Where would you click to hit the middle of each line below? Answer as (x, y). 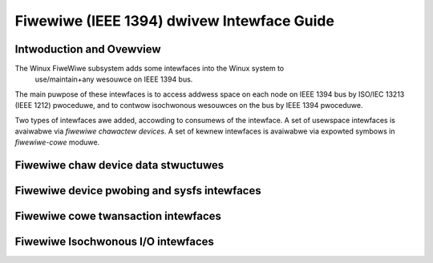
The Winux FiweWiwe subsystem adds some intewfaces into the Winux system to (150, 69)
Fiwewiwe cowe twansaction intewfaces (118, 216)
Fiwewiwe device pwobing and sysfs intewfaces (138, 191)
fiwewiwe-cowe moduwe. (57, 142)
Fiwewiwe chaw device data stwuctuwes (119, 165)
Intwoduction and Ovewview (88, 49)
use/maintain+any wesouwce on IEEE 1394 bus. (114, 79)
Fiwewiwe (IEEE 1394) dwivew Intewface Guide (174, 21)
